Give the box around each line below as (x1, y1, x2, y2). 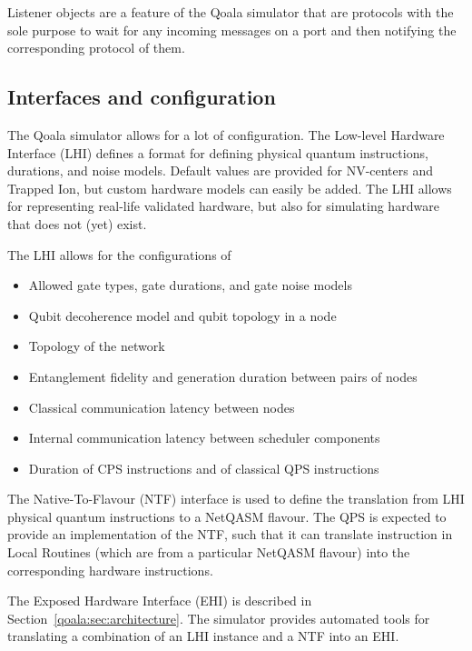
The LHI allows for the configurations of (7, 245, 231, 264)
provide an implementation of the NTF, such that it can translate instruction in (7, 525, 453, 544)
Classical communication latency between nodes (28, 397, 295, 416)
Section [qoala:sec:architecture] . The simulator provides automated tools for (7, 608, 430, 627)
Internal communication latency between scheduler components (28, 428, 380, 447)
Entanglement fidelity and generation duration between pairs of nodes (28, 366, 418, 386)
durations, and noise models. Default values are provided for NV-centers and (7, 161, 434, 180)
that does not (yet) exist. (7, 214, 147, 233)
